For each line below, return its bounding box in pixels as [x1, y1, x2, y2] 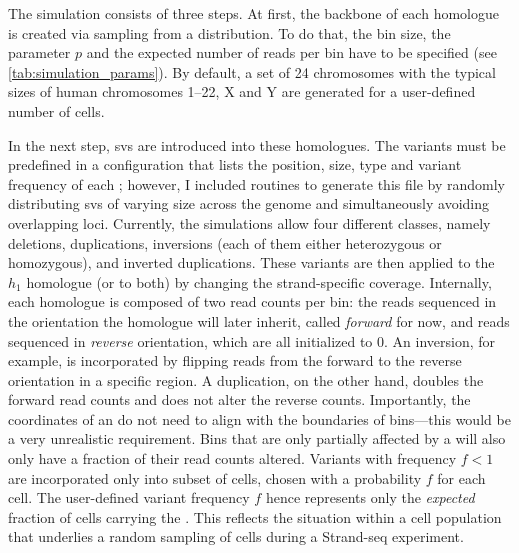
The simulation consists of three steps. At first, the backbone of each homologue [8, 3, 499, 23]
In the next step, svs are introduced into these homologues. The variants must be [8, 134, 506, 155]
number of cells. [8, 100, 105, 121]
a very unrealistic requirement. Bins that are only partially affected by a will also [8, 428, 506, 449]
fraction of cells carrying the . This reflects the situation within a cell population [8, 506, 502, 527]
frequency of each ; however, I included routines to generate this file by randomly [8, 173, 505, 194]
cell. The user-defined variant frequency [8, 487, 250, 508]
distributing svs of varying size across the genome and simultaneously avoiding [8, 193, 490, 214]
